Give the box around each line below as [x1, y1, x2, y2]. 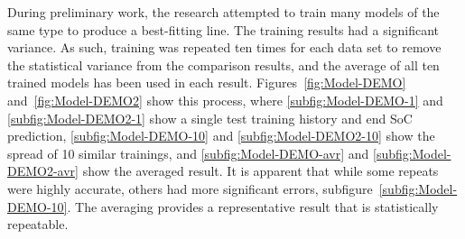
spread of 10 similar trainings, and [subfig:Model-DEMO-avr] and [7, 143, 369, 162]
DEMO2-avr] [7, 161, 79, 180]
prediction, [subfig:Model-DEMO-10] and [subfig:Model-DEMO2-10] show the [7, 126, 435, 145]
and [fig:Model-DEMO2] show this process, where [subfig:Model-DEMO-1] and [7, 90, 443, 109]
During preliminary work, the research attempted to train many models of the [7, 3, 440, 21]
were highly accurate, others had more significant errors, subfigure [7, 179, 373, 198]
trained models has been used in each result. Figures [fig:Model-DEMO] [7, 73, 406, 92]
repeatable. [7, 215, 69, 234]
